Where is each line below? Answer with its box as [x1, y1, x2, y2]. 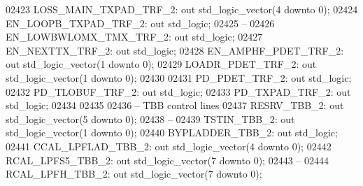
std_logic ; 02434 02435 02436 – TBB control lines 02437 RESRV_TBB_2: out [6, 98, 344, 113]
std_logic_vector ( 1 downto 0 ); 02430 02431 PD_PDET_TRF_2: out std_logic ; [6, 70, 352, 85]
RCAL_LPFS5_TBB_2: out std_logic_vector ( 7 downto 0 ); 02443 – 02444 [6, 152, 329, 167]
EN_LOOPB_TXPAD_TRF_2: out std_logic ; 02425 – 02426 [6, 15, 275, 30]
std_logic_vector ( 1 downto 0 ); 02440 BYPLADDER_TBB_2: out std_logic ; [6, 125, 338, 140]
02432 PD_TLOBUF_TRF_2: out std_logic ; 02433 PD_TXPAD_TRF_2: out [6, 84, 351, 99]
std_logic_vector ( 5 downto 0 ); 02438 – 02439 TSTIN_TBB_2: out [6, 111, 295, 126]
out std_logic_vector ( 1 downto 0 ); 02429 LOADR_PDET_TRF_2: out [6, 57, 317, 71]
